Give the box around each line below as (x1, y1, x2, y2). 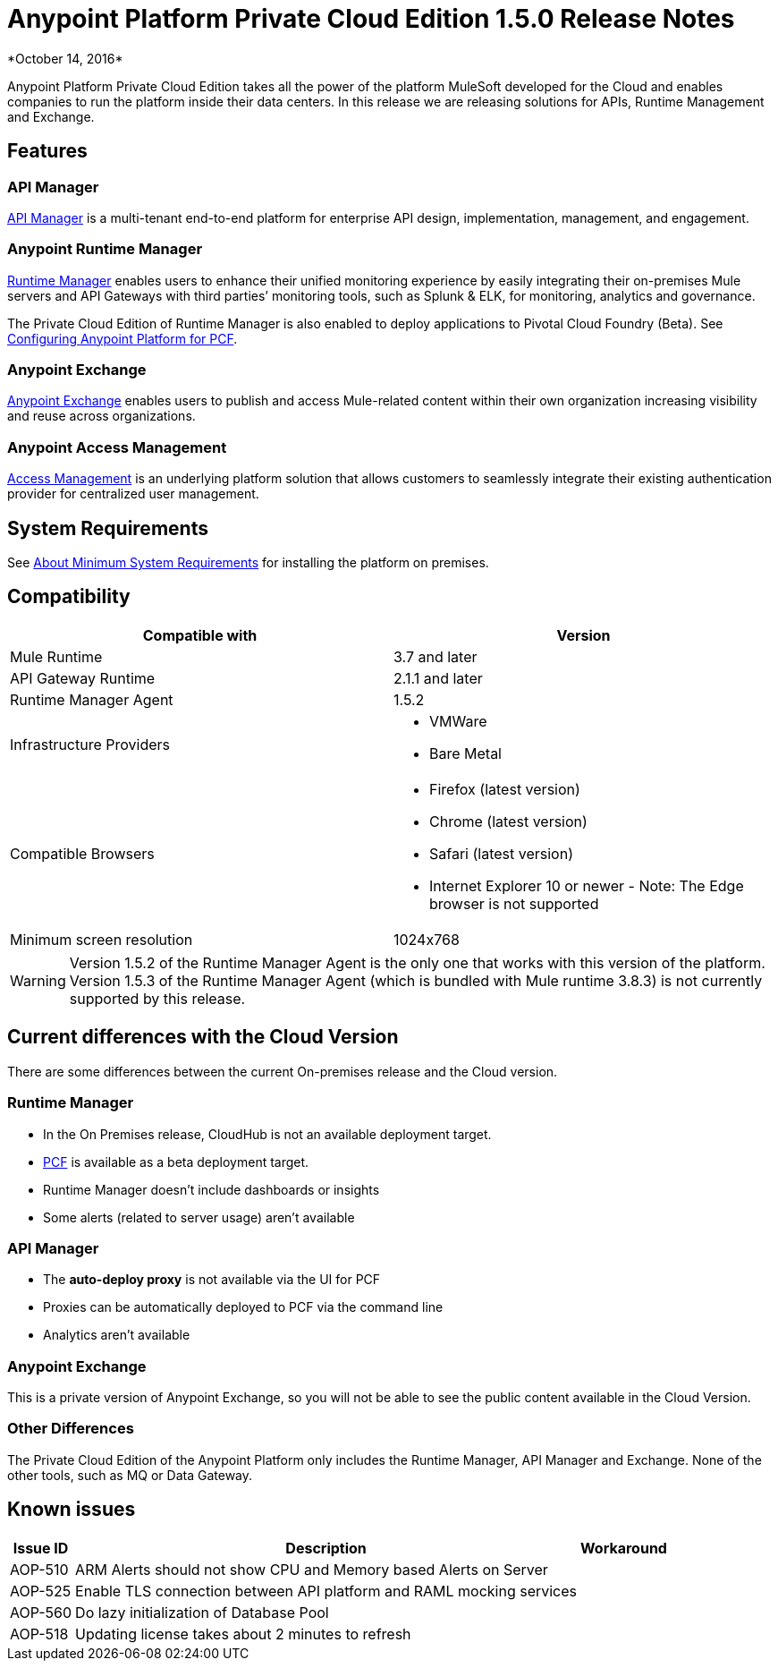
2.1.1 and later (393, 668, 483, 687)
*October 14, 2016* (7, 50, 123, 66)
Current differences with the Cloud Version (7, 1025, 399, 1049)
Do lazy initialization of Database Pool (75, 1603, 329, 1621)
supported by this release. (69, 989, 246, 1008)
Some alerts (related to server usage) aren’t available (43, 1209, 355, 1225)
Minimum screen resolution (10, 930, 193, 949)
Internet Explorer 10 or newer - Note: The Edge (429, 876, 744, 895)
